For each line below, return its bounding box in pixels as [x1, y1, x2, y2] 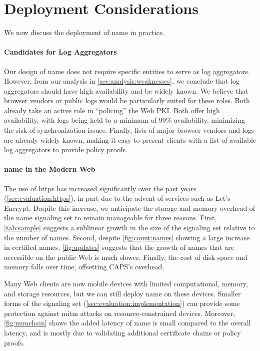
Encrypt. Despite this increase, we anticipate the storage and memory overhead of [4, 202, 255, 213]
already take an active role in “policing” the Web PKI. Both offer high [4, 105, 220, 115]
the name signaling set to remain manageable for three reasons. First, [4, 212, 217, 223]
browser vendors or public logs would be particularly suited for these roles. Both [4, 95, 250, 106]
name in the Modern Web [4, 164, 95, 174]
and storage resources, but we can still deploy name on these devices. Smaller [4, 288, 241, 298]
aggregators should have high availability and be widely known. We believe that [4, 85, 248, 96]
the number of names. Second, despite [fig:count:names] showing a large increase [4, 232, 250, 242]
